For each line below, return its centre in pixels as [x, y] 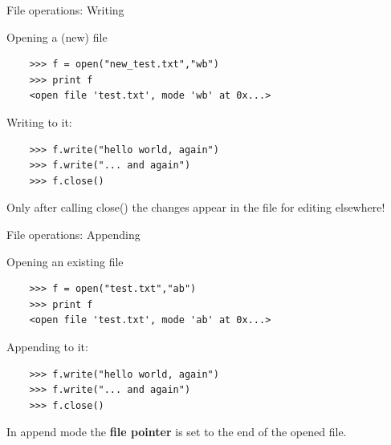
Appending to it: [47, 346]
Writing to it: [39, 121]
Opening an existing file [65, 261]
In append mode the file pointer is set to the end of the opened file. [177, 432]
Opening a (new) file [57, 36]
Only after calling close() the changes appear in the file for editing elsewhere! [196, 207]
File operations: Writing [65, 10]
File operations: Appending [73, 234]
